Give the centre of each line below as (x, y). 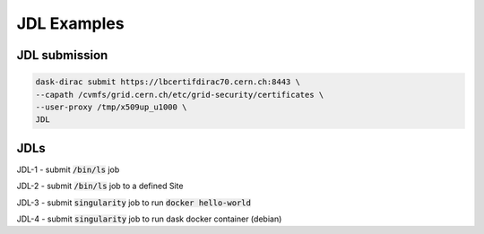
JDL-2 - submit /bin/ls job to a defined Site (100, 186)
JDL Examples (70, 23)
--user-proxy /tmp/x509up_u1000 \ (111, 107)
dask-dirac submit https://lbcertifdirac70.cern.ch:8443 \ (168, 82)
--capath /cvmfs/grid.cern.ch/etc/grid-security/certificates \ (180, 95)
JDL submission (62, 55)
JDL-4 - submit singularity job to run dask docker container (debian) (149, 219)
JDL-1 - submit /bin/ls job (68, 169)
